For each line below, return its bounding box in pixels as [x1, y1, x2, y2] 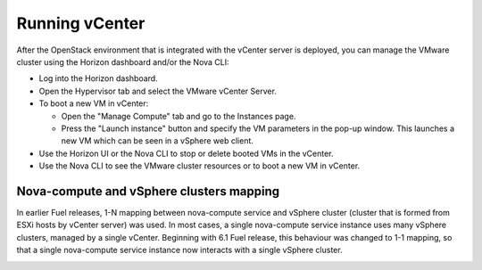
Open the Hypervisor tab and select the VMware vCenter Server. [38, 86, 277, 96]
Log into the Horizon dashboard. [38, 73, 158, 84]
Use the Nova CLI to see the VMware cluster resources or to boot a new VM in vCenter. [38, 160, 361, 171]
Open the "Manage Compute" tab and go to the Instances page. [61, 110, 296, 121]
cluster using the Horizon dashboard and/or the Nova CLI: [16, 56, 229, 67]
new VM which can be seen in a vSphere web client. [61, 135, 254, 146]
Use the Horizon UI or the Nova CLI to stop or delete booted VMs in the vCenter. [38, 148, 334, 159]
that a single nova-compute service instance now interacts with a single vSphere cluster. [16, 245, 343, 256]
